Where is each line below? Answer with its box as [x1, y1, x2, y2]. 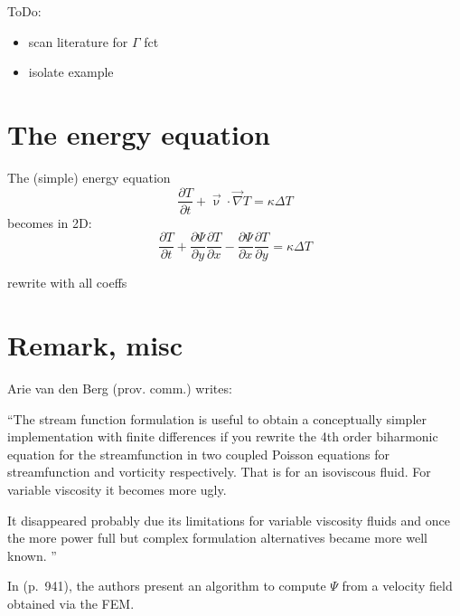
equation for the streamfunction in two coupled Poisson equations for [7, 444, 390, 463]
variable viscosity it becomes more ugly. [7, 479, 227, 498]
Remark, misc [7, 327, 183, 363]
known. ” [7, 545, 57, 564]
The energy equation [7, 115, 271, 152]
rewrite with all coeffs [7, 273, 127, 292]
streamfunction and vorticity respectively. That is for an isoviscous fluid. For [7, 462, 431, 481]
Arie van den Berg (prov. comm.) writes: [7, 378, 232, 397]
